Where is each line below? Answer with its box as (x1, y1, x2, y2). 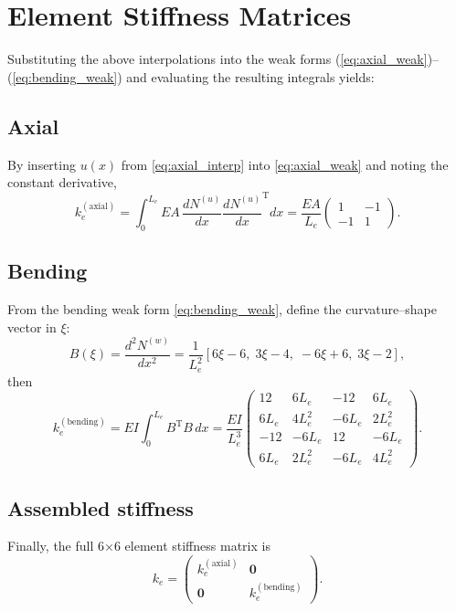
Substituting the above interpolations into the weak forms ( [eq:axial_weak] (7, 49, 428, 68)
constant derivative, (7, 173, 117, 192)
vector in (7, 317, 57, 336)
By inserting (7, 154, 76, 174)
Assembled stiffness (7, 493, 194, 521)
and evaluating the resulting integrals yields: (126, 67, 375, 86)
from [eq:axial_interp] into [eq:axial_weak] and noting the (121, 154, 449, 174)
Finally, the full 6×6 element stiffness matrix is (7, 536, 270, 555)
